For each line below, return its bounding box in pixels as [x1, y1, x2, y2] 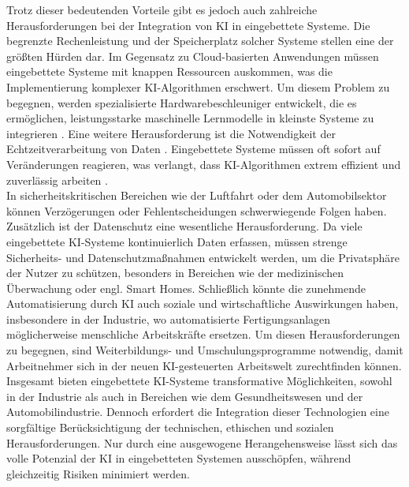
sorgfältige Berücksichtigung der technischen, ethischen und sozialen [6, 419, 334, 436]
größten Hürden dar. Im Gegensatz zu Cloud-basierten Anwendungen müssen [6, 47, 379, 64]
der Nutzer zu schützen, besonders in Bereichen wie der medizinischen [6, 264, 344, 281]
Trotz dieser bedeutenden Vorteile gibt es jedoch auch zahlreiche [6, 2, 318, 17]
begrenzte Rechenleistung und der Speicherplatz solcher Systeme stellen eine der [6, 32, 394, 49]
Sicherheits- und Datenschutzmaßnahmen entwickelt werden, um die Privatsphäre [6, 249, 400, 265]
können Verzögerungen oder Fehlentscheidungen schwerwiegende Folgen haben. [6, 202, 387, 219]
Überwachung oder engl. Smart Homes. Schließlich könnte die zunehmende [6, 279, 366, 296]
